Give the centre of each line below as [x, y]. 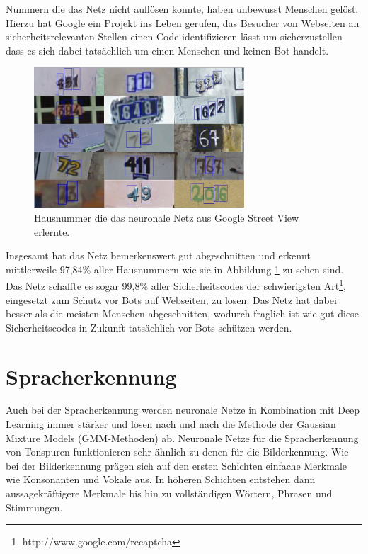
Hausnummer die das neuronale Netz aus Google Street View [167, 217]
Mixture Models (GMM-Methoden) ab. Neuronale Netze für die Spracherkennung [182, 437]
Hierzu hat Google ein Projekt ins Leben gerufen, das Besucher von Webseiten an [183, 22]
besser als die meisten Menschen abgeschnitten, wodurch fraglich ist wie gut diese [182, 313]
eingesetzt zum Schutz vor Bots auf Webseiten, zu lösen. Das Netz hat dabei [171, 299]
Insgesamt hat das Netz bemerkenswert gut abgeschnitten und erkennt [158, 255]
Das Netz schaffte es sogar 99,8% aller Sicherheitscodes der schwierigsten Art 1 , [176, 284]
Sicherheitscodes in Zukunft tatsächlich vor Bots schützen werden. [149, 327]
